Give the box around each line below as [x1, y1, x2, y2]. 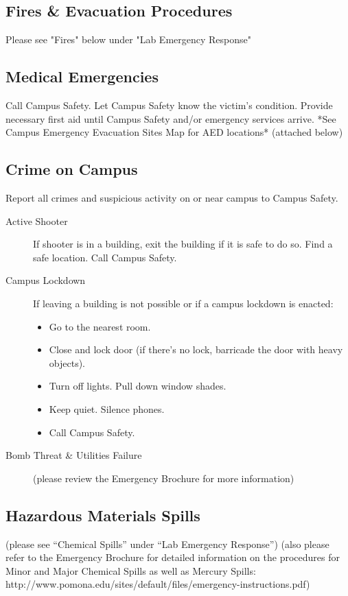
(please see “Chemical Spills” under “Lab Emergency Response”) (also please [5, 536, 329, 551]
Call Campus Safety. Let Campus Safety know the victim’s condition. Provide [5, 98, 333, 112]
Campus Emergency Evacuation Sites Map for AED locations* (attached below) [5, 125, 343, 139]
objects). [49, 355, 85, 370]
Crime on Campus [5, 158, 138, 180]
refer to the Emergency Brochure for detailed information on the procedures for [5, 550, 340, 564]
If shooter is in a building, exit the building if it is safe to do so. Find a [33, 237, 333, 251]
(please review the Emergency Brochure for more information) [33, 470, 294, 485]
